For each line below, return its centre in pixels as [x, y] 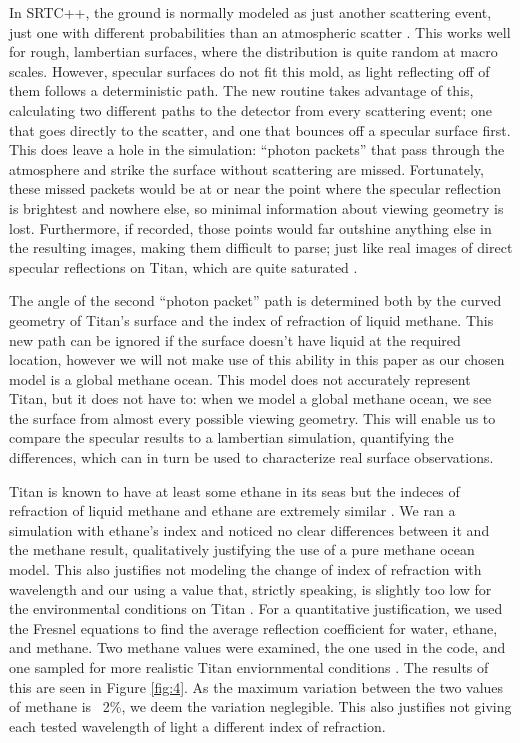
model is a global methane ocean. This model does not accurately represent [240, 378]
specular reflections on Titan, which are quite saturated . [183, 266]
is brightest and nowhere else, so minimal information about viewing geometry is [256, 207]
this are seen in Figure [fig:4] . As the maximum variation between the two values [256, 686]
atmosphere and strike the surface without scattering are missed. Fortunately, [246, 168]
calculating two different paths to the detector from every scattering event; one [250, 109]
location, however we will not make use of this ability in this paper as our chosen [257, 359]
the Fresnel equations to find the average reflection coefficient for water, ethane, [253, 627]
